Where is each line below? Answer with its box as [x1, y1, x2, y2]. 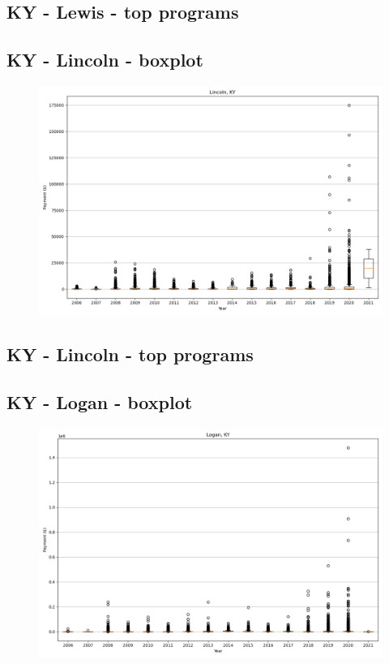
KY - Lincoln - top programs [6, 342, 254, 367]
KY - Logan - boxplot [6, 390, 193, 415]
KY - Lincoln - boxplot [6, 47, 203, 72]
